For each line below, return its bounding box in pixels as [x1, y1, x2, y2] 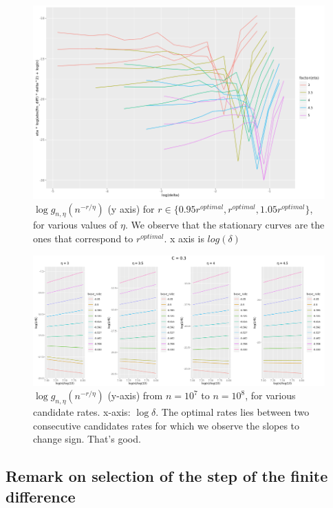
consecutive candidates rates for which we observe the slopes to [33, 418, 300, 432]
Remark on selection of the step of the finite [6, 465, 328, 487]
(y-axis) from [107, 388, 163, 403]
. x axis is [164, 231, 204, 246]
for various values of [33, 218, 118, 232]
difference [6, 485, 76, 507]
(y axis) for [107, 201, 155, 215]
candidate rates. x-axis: [33, 405, 131, 419]
